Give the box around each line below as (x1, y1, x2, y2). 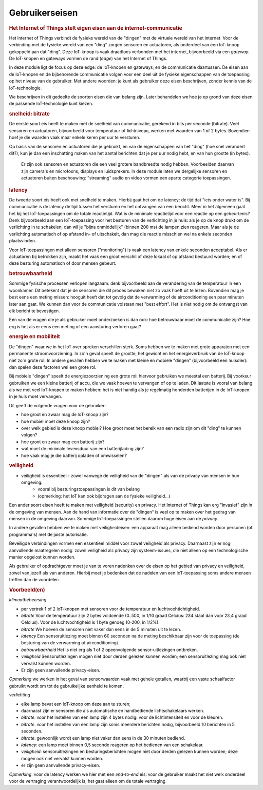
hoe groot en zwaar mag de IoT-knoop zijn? (21, 412, 109, 417)
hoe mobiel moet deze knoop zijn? (21, 418, 90, 424)
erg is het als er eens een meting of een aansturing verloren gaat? (9, 323, 141, 329)
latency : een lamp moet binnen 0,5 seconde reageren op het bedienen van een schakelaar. (21, 742, 204, 748)
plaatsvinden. (9, 238, 37, 244)
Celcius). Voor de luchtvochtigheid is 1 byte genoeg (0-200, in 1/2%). (21, 619, 160, 625)
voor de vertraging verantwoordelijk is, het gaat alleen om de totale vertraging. (9, 778, 167, 784)
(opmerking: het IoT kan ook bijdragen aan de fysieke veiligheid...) (38, 493, 170, 499)
